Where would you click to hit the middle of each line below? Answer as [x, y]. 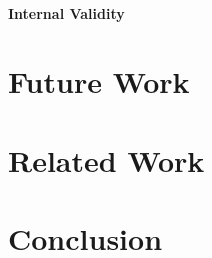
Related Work [106, 159]
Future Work [99, 81]
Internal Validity [66, 12]
